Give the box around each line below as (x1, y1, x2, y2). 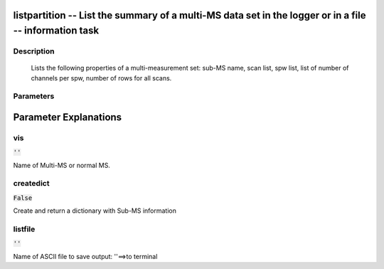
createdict (13, 179, 50, 189)
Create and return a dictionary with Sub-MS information (13, 206, 177, 215)
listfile (13, 224, 36, 234)
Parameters (13, 91, 55, 101)
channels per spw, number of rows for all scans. (31, 73, 172, 82)
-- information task (13, 25, 100, 37)
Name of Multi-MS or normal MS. (13, 161, 110, 169)
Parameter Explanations (13, 111, 122, 123)
